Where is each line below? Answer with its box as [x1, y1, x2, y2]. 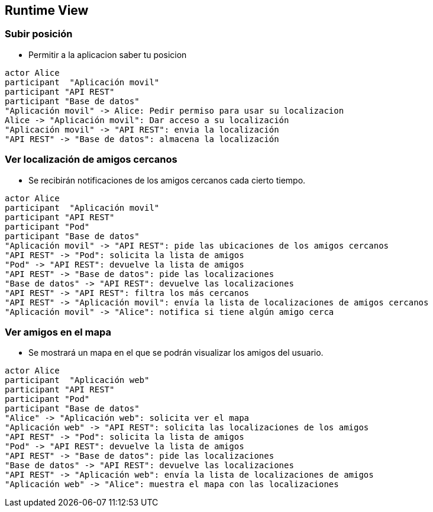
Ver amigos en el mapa [5, 326, 112, 338]
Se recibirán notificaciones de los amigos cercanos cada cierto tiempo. [28, 175, 306, 185]
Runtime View [5, 3, 89, 18]
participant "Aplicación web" [5, 375, 150, 385]
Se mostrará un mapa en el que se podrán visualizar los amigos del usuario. [28, 347, 324, 358]
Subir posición [5, 28, 73, 40]
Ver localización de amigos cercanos [5, 153, 177, 166]
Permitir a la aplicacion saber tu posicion [28, 49, 187, 60]
